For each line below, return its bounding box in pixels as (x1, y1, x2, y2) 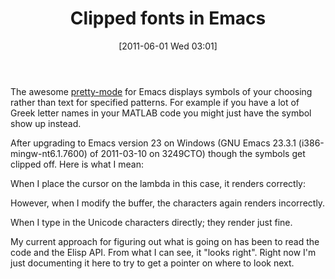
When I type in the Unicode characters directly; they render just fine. (10, 216, 293, 228)
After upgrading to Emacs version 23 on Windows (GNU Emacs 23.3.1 (10, 137, 297, 149)
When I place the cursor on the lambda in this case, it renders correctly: (10, 177, 307, 189)
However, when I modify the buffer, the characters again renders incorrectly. (10, 197, 326, 209)
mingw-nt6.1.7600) (10, 147, 88, 159)
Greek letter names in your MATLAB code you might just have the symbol (10, 107, 312, 119)
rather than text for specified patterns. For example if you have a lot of (10, 96, 300, 108)
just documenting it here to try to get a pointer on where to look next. (10, 257, 295, 269)
